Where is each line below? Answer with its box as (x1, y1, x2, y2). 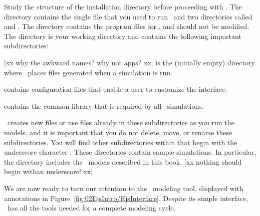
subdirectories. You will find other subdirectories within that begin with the (4, 137, 237, 147)
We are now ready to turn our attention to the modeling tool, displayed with (4, 183, 243, 193)
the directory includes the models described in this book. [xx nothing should (4, 156, 242, 167)
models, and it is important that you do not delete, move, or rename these (4, 127, 232, 137)
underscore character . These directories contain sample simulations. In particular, (4, 147, 256, 157)
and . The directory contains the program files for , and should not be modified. (4, 21, 249, 31)
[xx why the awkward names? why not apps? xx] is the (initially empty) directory (4, 57, 255, 67)
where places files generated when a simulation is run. (4, 67, 173, 77)
